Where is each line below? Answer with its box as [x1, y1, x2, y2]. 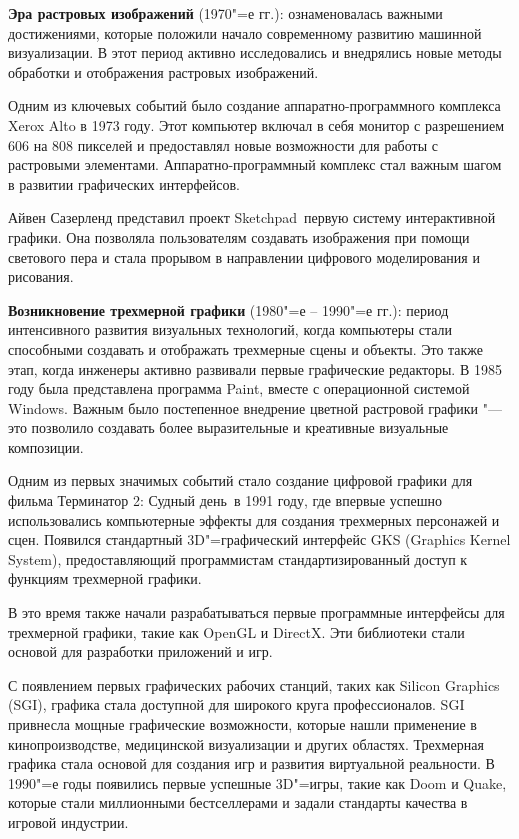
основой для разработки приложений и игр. [8, 641, 273, 662]
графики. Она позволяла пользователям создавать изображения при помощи [8, 226, 470, 247]
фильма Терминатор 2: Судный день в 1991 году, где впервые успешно [8, 490, 442, 511]
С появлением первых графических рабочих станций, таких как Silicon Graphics [8, 674, 500, 695]
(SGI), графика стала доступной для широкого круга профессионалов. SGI [8, 694, 465, 715]
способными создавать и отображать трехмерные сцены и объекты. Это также [8, 338, 484, 359]
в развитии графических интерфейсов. [8, 173, 240, 194]
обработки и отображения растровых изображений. [8, 61, 319, 82]
